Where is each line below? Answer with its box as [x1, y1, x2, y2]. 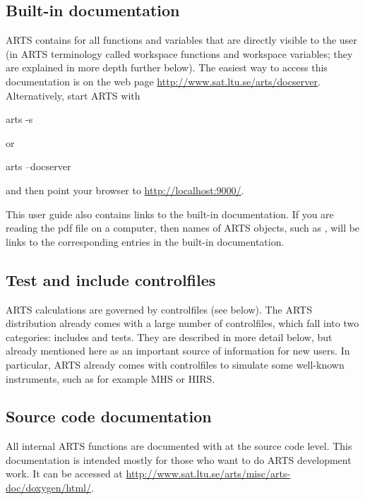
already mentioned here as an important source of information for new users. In [6, 343, 350, 358]
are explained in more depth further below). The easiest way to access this [6, 60, 328, 75]
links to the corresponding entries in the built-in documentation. [6, 234, 285, 249]
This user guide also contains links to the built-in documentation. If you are [6, 206, 334, 221]
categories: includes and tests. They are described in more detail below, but [6, 329, 333, 344]
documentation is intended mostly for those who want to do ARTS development [6, 452, 352, 467]
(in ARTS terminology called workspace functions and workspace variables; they [6, 46, 353, 61]
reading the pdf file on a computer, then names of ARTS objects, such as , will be [6, 220, 360, 235]
